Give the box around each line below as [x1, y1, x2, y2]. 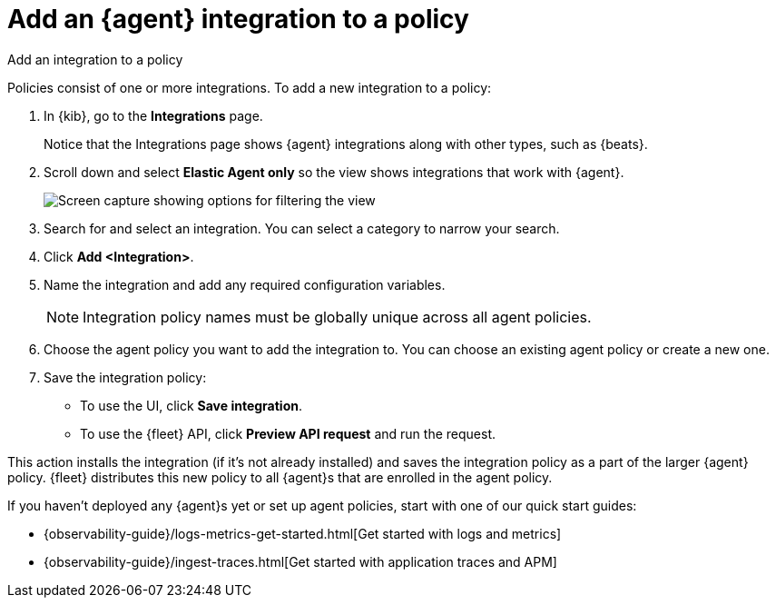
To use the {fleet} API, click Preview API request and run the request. [80, 425, 496, 441]
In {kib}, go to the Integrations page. [44, 107, 263, 124]
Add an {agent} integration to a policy [7, 4, 469, 35]
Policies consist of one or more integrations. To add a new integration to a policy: [7, 79, 492, 95]
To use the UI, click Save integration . [80, 397, 303, 413]
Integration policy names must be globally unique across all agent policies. [83, 307, 592, 326]
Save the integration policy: [44, 369, 207, 385]
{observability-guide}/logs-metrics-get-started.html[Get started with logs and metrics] [44, 525, 562, 541]
